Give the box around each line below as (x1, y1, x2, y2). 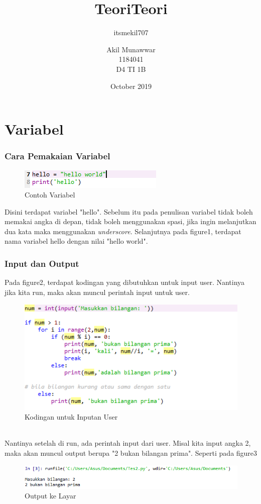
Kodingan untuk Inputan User (25, 412, 118, 422)
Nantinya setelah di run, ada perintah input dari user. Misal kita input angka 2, (5, 438, 251, 448)
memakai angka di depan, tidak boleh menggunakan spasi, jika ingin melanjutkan (5, 216, 256, 227)
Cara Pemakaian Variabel (5, 150, 110, 162)
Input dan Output (5, 257, 79, 269)
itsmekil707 (113, 27, 149, 38)
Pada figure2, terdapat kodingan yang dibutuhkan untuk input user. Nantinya (5, 277, 245, 287)
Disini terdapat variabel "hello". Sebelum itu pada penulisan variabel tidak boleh (5, 206, 253, 217)
